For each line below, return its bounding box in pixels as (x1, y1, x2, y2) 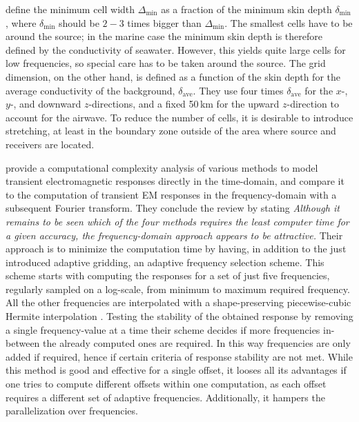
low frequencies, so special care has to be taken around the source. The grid (6, 56, 326, 70)
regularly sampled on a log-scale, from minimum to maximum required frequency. (6, 281, 350, 296)
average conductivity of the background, (6, 83, 175, 97)
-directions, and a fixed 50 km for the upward (88, 97, 280, 111)
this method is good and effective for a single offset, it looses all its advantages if (6, 363, 347, 377)
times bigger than (127, 15, 202, 30)
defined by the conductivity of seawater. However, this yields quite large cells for (6, 42, 346, 57)
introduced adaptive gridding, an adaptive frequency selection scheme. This (6, 254, 324, 269)
